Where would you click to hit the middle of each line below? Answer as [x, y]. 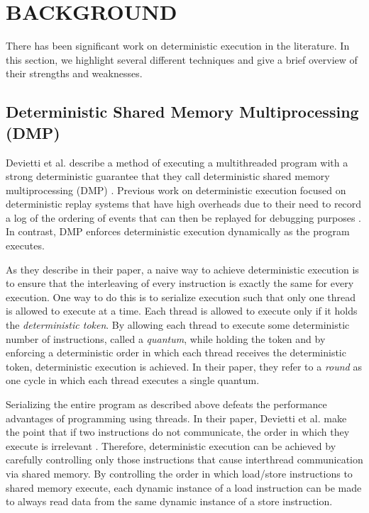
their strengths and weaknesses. [74, 73]
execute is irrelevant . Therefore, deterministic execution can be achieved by [171, 445]
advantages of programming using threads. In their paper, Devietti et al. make [176, 418]
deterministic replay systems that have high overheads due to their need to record [184, 204]
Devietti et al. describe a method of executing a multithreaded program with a [177, 162]
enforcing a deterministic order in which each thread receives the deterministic [176, 353]
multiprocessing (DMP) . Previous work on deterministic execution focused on [176, 190]
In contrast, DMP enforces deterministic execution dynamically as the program [178, 231]
